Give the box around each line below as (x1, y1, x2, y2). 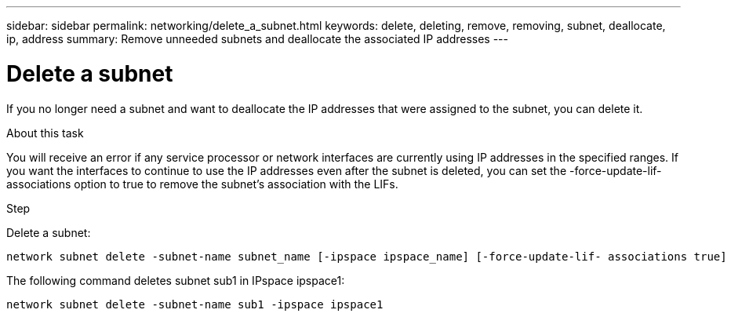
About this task (6, 126, 84, 140)
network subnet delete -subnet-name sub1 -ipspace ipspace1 (6, 297, 384, 311)
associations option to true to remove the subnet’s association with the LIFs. (6, 177, 398, 191)
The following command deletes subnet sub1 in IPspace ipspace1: (6, 273, 345, 287)
